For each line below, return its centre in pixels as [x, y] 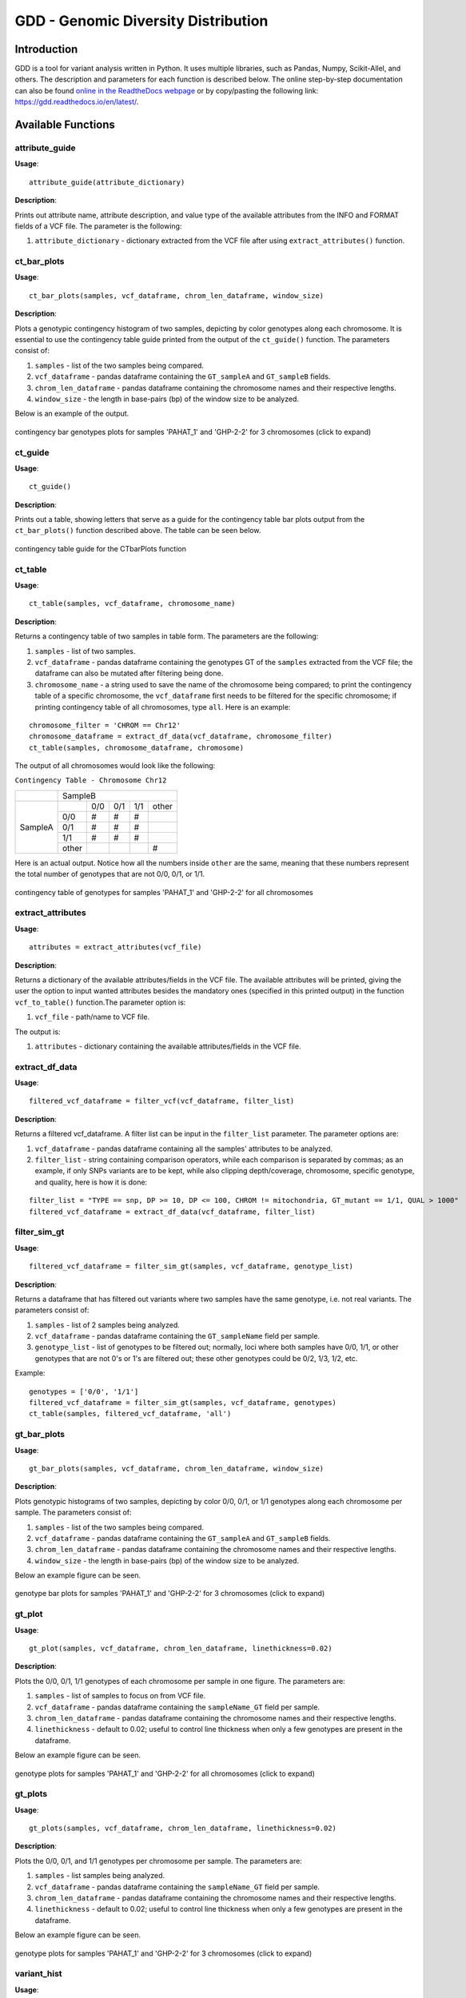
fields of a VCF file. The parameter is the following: [98, 226]
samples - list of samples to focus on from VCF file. [120, 1696]
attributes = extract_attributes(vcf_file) [116, 947]
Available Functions [65, 125]
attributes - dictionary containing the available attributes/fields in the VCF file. [168, 1046]
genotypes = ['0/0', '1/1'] [84, 1391]
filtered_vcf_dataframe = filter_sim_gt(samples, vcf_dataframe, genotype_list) [191, 1266]
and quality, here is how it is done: [91, 1182]
